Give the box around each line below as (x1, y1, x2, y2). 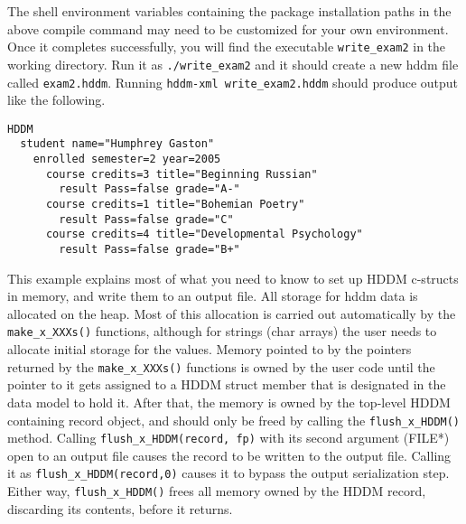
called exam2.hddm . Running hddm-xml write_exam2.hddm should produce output (7, 72, 459, 91)
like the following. (7, 90, 106, 109)
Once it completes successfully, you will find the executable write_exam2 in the (7, 37, 446, 56)
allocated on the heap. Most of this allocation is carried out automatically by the (7, 304, 456, 323)
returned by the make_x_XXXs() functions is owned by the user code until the (7, 357, 435, 376)
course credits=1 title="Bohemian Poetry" (45, 198, 305, 211)
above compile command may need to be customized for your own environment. (7, 19, 449, 38)
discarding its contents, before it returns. (7, 499, 233, 518)
